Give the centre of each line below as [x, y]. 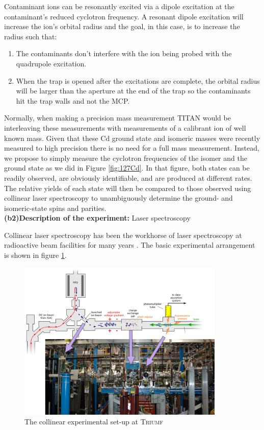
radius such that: [31, 36]
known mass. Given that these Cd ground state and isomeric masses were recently [132, 138]
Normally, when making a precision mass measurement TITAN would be [117, 118]
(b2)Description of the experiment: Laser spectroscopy [97, 218]
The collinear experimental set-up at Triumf [94, 422]
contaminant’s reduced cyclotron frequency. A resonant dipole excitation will [124, 16]
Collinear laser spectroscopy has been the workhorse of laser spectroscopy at [123, 235]
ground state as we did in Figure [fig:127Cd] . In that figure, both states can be [127, 168]
